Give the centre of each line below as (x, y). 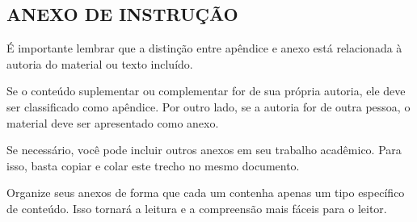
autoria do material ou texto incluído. (100, 63)
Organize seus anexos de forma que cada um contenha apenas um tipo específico (206, 193)
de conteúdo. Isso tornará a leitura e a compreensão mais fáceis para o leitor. (197, 208)
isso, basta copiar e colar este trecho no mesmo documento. (153, 165)
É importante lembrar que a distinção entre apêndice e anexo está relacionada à (204, 48)
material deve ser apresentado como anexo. (113, 122)
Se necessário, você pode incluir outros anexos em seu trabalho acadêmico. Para (204, 150)
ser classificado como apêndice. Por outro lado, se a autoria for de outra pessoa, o (208, 106)
